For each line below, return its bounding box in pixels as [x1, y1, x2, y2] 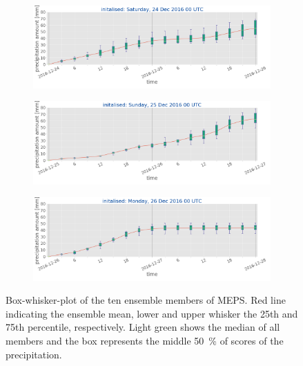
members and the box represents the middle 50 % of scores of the [6, 333, 284, 347]
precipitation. [6, 347, 62, 361]
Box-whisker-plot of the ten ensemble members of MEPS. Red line [6, 293, 286, 307]
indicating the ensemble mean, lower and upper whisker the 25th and [6, 306, 298, 320]
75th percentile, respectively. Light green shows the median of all [6, 320, 280, 334]
